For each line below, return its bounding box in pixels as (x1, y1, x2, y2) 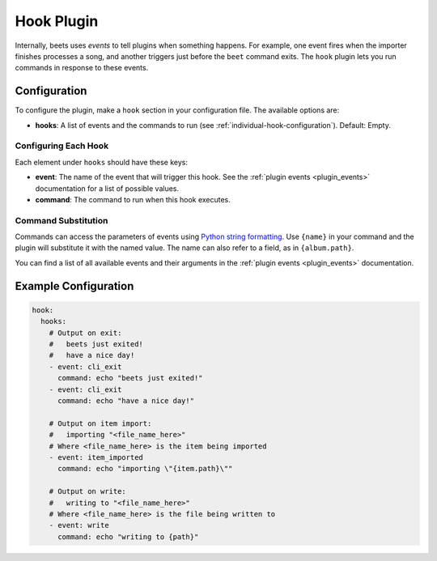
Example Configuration (15, 279, 134, 293)
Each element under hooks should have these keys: (15, 157, 188, 167)
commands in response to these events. (15, 63, 149, 73)
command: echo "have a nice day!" (57, 396, 194, 405)
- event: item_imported (49, 453, 143, 461)
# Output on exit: (49, 328, 122, 338)
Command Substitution (15, 215, 108, 226)
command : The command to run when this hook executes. (35, 194, 231, 204)
